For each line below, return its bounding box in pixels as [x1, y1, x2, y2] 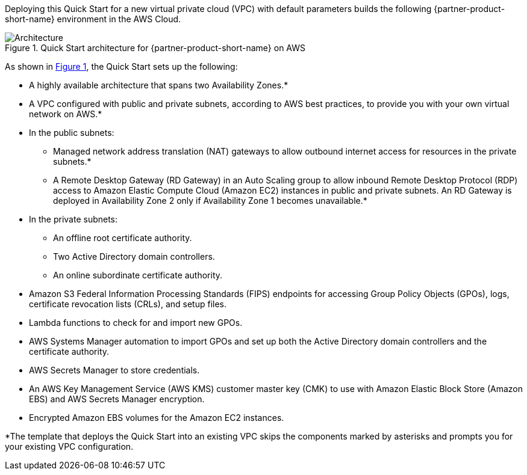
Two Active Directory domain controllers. [53, 251, 215, 262]
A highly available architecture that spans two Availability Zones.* [29, 80, 288, 90]
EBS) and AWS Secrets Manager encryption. [29, 394, 205, 404]
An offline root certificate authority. [53, 233, 192, 243]
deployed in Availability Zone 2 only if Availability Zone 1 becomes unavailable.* [53, 195, 367, 206]
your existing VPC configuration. [5, 441, 134, 452]
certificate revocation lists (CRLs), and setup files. [29, 299, 226, 309]
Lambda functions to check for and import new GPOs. [29, 317, 243, 328]
